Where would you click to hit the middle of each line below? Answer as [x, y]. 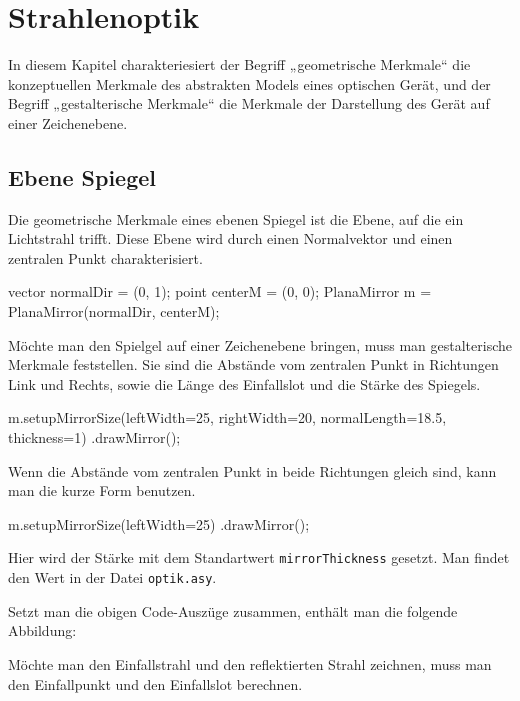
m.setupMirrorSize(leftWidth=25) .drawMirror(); [159, 523]
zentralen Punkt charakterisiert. [105, 257]
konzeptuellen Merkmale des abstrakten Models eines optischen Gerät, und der [249, 83]
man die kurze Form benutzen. [102, 490]
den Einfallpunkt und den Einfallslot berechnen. [155, 683]
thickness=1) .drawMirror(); [94, 437]
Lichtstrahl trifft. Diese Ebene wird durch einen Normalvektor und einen [230, 238]
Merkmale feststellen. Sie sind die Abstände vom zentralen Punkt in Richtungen [253, 364]
